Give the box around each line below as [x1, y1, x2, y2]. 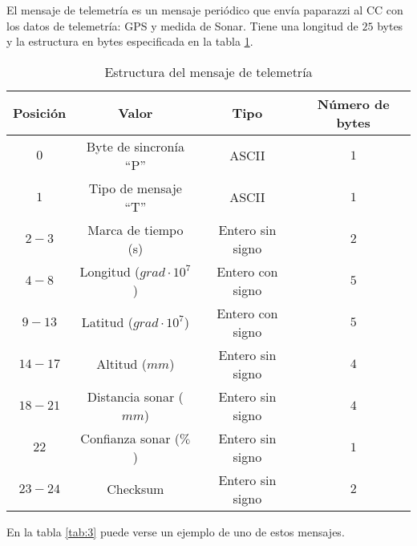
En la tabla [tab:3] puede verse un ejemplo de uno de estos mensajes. [6, 523, 345, 540]
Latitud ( [81, 313, 133, 332]
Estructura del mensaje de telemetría [104, 62, 313, 81]
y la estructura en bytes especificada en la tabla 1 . [6, 33, 253, 50]
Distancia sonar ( [87, 386, 184, 406]
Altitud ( [96, 354, 148, 374]
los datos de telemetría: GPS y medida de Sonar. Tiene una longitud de [6, 17, 358, 34]
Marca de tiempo [87, 220, 184, 239]
